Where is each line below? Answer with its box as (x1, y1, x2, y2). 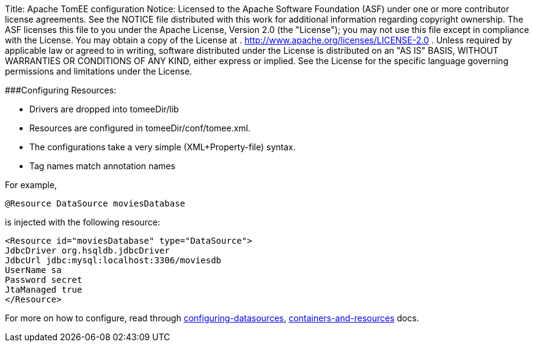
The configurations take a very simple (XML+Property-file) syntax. (29, 142, 296, 152)
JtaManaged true (5, 285, 82, 294)
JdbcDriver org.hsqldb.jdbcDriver (5, 246, 170, 255)
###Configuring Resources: (5, 85, 117, 95)
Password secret (5, 275, 82, 285)
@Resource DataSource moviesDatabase (5, 199, 186, 208)
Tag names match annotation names (29, 161, 175, 171)
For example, (5, 180, 57, 190)
